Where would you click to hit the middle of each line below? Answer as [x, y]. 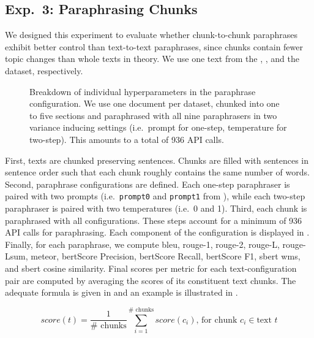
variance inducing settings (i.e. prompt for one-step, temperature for [158, 127]
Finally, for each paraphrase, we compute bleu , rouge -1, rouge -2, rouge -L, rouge [154, 244]
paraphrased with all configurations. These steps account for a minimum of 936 [154, 220]
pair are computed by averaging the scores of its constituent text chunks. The [151, 280]
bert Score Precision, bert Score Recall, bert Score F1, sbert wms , [181, 256]
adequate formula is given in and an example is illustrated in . [121, 292]
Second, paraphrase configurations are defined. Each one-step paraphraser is [148, 184]
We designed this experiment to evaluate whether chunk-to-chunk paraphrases [151, 35]
